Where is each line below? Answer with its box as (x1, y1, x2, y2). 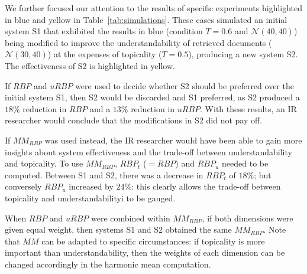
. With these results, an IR (200, 102, 297, 115)
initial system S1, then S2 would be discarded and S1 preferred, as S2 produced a (5, 91, 300, 103)
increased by (69, 180, 114, 193)
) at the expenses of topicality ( (47, 48, 162, 60)
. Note (263, 223, 286, 236)
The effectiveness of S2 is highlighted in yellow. (5, 59, 175, 71)
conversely (5, 180, 42, 193)
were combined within (91, 211, 170, 224)
